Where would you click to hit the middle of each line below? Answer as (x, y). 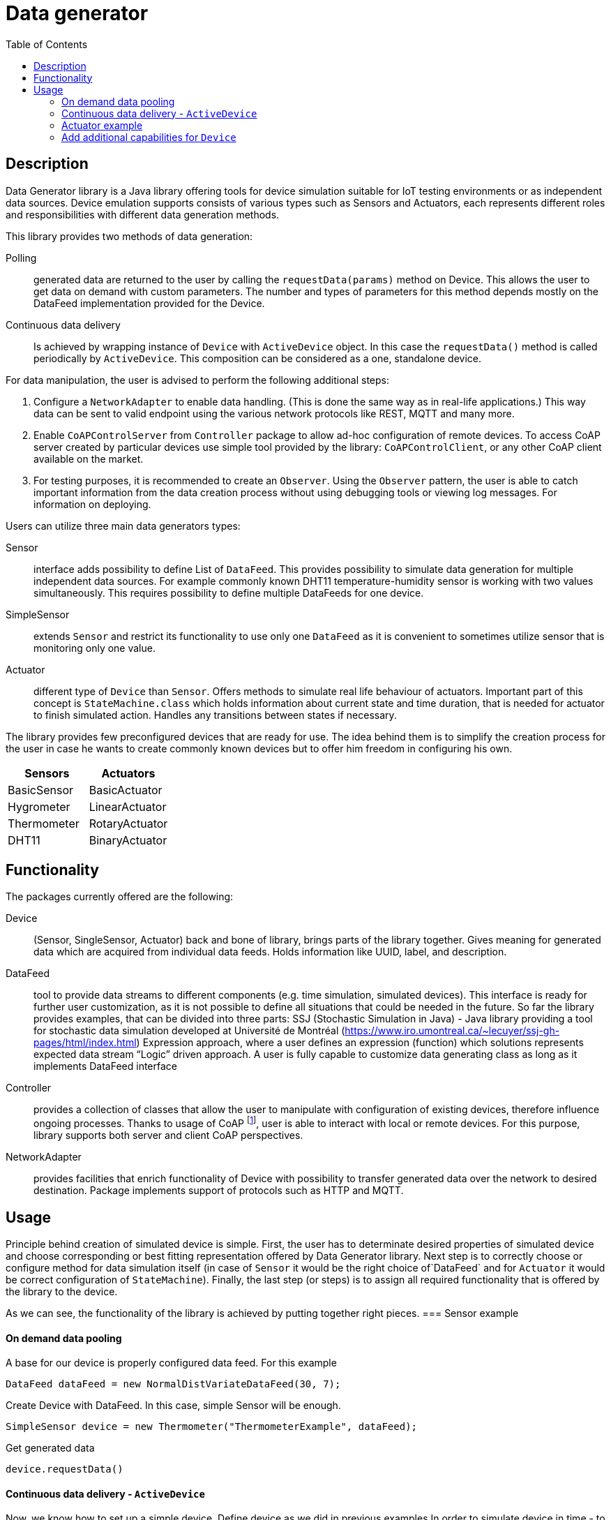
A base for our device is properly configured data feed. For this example (171, 1363)
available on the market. (89, 459)
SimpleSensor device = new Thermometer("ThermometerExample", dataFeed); (212, 1427)
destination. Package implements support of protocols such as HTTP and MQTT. (219, 1191)
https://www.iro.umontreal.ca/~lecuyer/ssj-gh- (452, 1031)
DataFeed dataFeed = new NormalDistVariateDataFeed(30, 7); (173, 1384)
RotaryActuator (128, 823)
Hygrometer (39, 806)
